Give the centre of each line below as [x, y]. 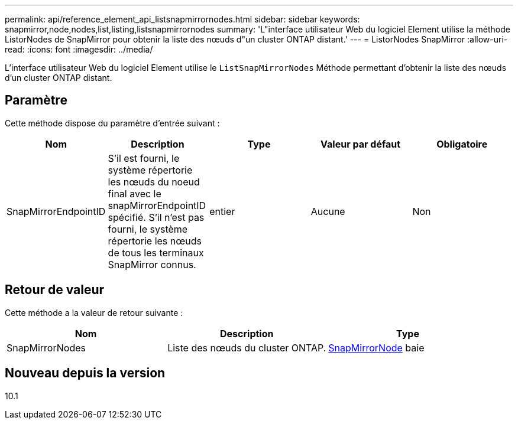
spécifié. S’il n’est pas [156, 217]
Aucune [328, 211]
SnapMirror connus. [152, 264]
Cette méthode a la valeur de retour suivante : [94, 312]
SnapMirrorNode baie [376, 348]
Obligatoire [462, 144]
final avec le [135, 193]
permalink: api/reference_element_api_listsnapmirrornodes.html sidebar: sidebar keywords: [182, 19]
